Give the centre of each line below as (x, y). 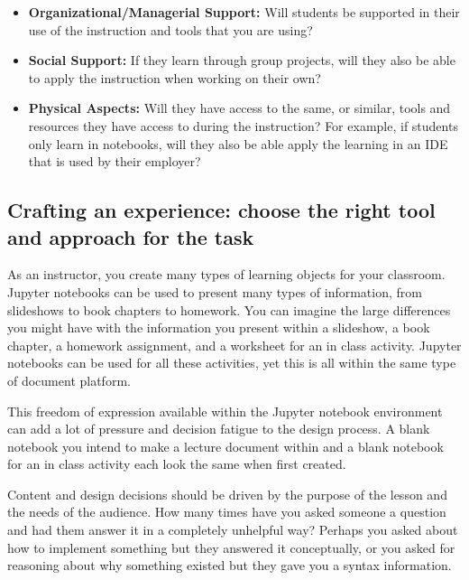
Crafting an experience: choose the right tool (221, 210)
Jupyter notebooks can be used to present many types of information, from (215, 291)
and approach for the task (131, 236)
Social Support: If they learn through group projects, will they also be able (242, 60)
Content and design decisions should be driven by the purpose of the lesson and (227, 494)
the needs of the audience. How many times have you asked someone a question (227, 512)
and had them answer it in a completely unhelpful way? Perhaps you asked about (233, 530)
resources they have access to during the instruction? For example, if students (243, 125)
